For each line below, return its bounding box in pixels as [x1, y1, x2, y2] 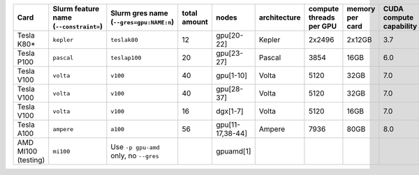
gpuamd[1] [215, 146, 251, 156]
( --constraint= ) [52, 22, 103, 31]
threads [308, 13, 335, 22]
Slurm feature [52, 4, 100, 13]
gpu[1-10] [215, 70, 248, 80]
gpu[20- [215, 31, 244, 40]
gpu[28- [215, 84, 244, 93]
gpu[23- [215, 49, 244, 58]
